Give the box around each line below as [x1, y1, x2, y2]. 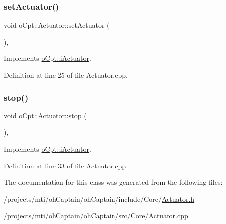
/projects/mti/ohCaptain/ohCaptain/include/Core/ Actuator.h [4, 193, 195, 204]
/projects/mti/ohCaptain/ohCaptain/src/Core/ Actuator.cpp [4, 210, 188, 221]
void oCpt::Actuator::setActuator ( [4, 20, 110, 30]
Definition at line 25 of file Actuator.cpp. [4, 70, 128, 80]
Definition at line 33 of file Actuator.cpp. [4, 160, 128, 170]
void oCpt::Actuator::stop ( [4, 110, 87, 120]
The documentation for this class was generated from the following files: [4, 177, 223, 187]
